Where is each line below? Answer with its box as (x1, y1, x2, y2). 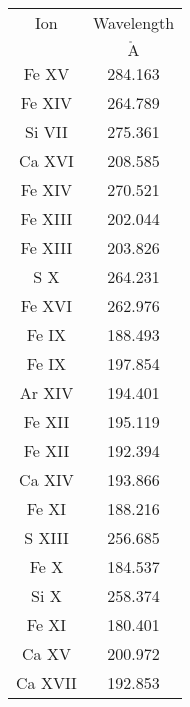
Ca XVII (16, 670, 77, 694)
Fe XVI (20, 293, 73, 317)
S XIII (24, 525, 69, 549)
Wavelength (92, 11, 175, 34)
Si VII (25, 119, 68, 143)
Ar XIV (19, 380, 74, 404)
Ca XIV (19, 467, 74, 491)
